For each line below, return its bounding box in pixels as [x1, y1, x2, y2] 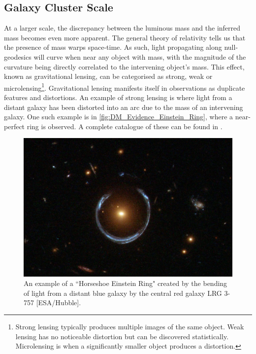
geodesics [4, 51, 32, 62]
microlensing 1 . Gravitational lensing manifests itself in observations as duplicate [4, 81, 245, 93]
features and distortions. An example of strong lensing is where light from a [4, 92, 232, 103]
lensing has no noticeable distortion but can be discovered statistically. [15, 331, 229, 341]
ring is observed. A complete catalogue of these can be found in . [27, 121, 223, 131]
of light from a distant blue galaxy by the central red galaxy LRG [24, 287, 222, 298]
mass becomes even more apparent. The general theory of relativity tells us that [4, 32, 246, 42]
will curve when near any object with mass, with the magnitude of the [33, 51, 246, 62]
